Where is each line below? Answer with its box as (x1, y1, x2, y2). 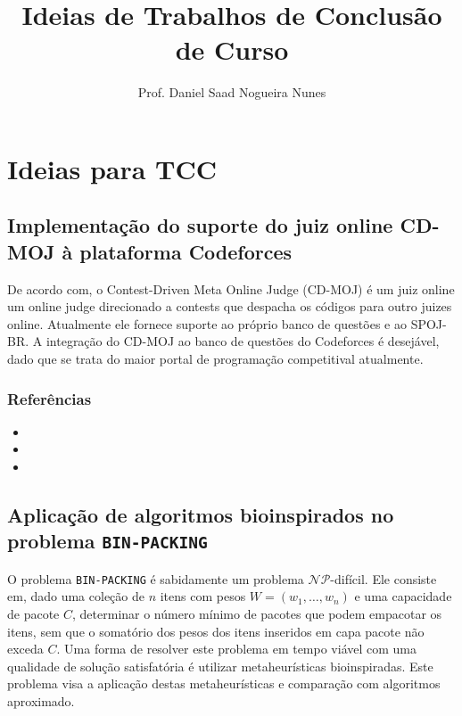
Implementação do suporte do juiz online (7, 211, 393, 239)
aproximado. (7, 692, 75, 711)
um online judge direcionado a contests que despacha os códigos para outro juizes (7, 297, 452, 316)
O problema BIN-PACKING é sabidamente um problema (7, 569, 304, 588)
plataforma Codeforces (79, 237, 293, 265)
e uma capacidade (354, 587, 452, 605)
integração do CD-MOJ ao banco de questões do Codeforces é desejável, (45, 332, 440, 350)
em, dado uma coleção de (7, 587, 144, 605)
